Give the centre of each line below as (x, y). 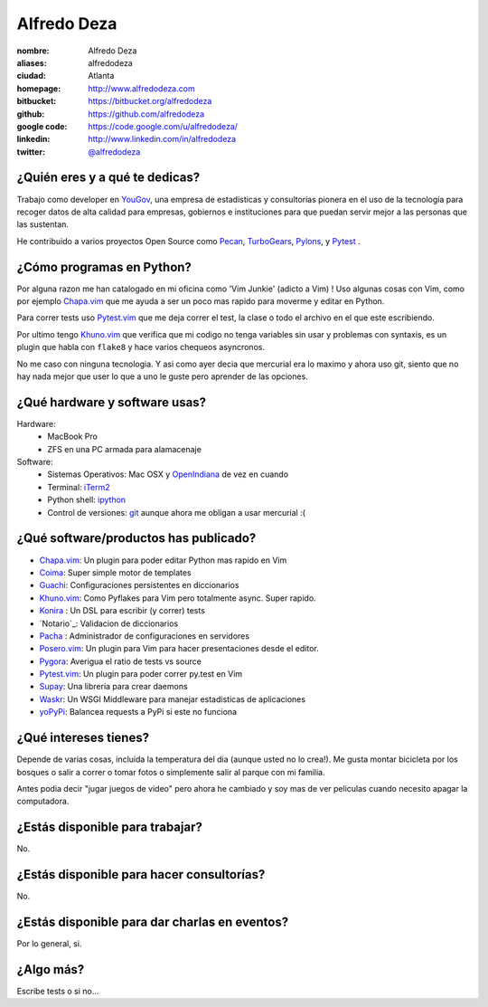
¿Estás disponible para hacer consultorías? (141, 874)
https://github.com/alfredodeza (146, 114)
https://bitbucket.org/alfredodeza (150, 101)
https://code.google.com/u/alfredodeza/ (163, 126)
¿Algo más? (51, 969)
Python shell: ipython (87, 500)
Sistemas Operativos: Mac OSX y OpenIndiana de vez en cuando (168, 474)
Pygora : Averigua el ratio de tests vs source (121, 661)
